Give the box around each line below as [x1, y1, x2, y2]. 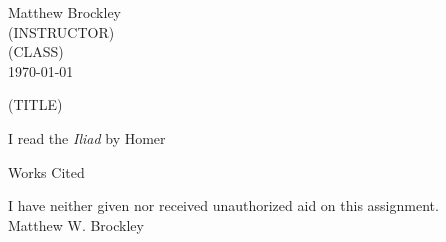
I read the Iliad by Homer [8, 127, 166, 148]
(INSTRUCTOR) [8, 21, 115, 42]
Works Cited [8, 161, 85, 182]
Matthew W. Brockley [8, 214, 144, 235]
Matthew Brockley [8, 2, 122, 22]
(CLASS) [8, 41, 64, 62]
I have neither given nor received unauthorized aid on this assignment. [8, 195, 439, 216]
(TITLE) [8, 94, 63, 115]
